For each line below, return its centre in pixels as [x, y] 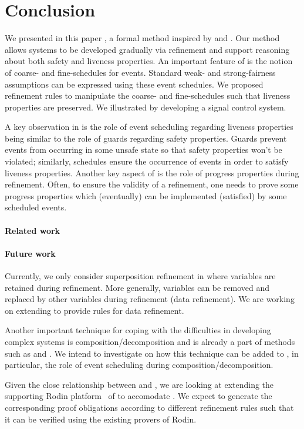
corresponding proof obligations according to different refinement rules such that [149, 407]
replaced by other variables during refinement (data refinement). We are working [150, 299]
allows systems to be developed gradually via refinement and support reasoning [147, 49]
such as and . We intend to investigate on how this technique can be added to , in [152, 353]
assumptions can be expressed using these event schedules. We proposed [134, 84]
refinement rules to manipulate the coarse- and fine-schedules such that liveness [148, 95]
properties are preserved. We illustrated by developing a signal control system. [146, 107]
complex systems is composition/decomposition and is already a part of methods [150, 341]
